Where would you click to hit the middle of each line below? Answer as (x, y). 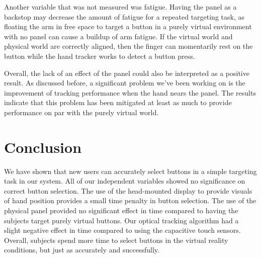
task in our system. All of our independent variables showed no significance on (125, 181)
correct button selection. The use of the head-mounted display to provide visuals (128, 190)
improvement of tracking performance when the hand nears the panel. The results (130, 92)
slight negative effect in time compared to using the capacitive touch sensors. (122, 230)
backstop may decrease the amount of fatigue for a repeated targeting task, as (124, 16)
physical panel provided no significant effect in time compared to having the (121, 210)
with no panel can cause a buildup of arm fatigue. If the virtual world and (118, 36)
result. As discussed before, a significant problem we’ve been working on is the (125, 83)
